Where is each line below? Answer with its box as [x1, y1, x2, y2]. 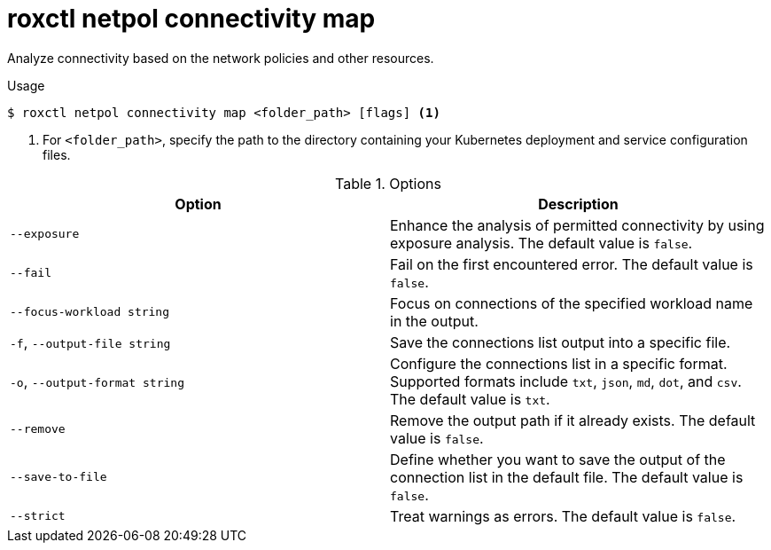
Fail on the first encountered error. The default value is [390, 255, 753, 273]
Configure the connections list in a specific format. [390, 354, 728, 373]
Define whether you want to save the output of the [390, 450, 726, 468]
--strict [10, 509, 66, 523]
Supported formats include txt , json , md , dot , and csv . [390, 372, 742, 390]
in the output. [390, 311, 479, 330]
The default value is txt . [390, 389, 550, 408]
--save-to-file [10, 470, 107, 484]
